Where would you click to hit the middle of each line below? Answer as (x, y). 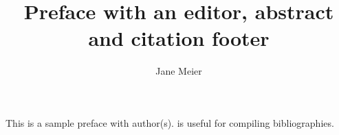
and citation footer (179, 38)
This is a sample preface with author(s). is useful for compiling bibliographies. (170, 122)
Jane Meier (179, 71)
